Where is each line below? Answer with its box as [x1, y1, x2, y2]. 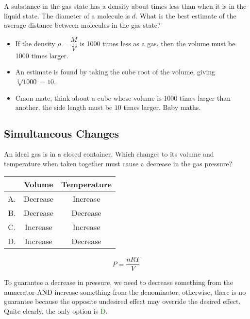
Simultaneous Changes [4, 126, 119, 141]
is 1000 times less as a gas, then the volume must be [80, 38, 235, 49]
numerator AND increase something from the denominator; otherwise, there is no [4, 286, 246, 297]
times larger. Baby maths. [123, 102, 201, 112]
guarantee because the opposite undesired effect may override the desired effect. [4, 296, 241, 306]
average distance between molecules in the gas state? [4, 20, 161, 30]
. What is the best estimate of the [135, 10, 236, 20]
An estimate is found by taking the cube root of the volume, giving [15, 67, 216, 77]
